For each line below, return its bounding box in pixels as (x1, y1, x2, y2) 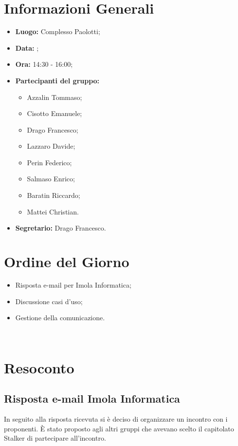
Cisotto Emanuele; (27, 108, 82, 118)
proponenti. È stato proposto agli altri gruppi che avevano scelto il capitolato (4, 423, 234, 433)
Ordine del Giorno (4, 252, 129, 271)
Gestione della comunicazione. (15, 312, 105, 323)
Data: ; (15, 42, 39, 53)
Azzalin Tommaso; (27, 92, 82, 102)
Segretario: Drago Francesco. (15, 223, 106, 233)
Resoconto (4, 357, 74, 377)
